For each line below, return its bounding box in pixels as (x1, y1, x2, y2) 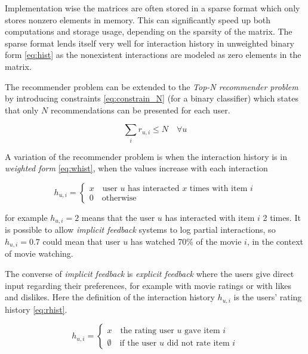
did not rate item (167, 338, 230, 347)
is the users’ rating (233, 291, 302, 303)
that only (5, 103, 39, 116)
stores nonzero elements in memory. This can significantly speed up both (5, 13, 271, 26)
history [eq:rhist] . (5, 303, 67, 315)
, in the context (247, 235, 303, 247)
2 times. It (263, 211, 301, 223)
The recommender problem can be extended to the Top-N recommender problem (5, 80, 298, 93)
